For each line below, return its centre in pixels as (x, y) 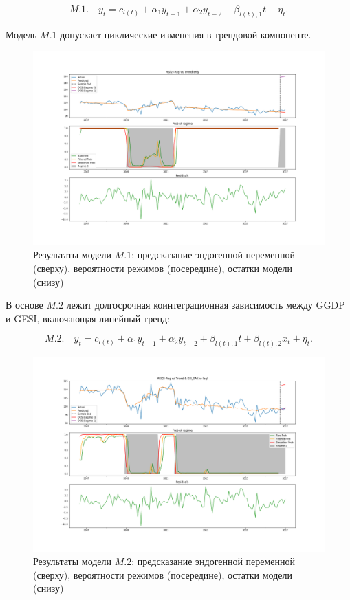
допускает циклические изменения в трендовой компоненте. (186, 34)
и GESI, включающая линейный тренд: (88, 318)
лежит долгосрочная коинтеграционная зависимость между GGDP (206, 305)
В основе (24, 305)
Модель (21, 34)
